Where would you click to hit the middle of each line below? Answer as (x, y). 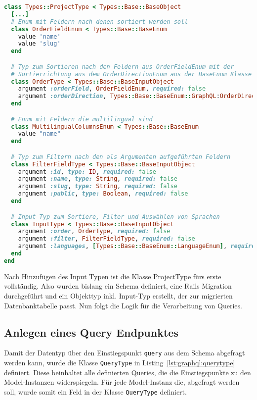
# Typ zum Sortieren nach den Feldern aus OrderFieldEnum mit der (123, 67)
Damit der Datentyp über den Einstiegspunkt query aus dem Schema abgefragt (125, 353)
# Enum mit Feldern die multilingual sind (82, 119)
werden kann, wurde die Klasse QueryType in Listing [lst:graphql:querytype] (120, 362)
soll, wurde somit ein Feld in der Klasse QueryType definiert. (95, 391)
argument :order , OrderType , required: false (94, 231)
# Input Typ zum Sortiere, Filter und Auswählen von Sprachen (115, 217)
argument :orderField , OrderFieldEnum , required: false (112, 89)
